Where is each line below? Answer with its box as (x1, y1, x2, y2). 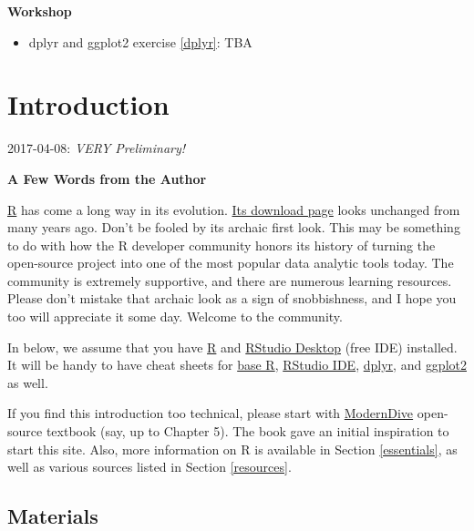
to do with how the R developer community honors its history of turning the (7, 235, 436, 254)
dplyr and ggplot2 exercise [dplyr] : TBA (28, 32, 252, 51)
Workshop (7, 2, 72, 20)
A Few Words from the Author (7, 168, 207, 188)
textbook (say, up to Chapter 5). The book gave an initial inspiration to (46, 422, 449, 441)
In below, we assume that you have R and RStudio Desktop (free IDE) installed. (7, 337, 458, 356)
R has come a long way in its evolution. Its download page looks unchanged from (7, 199, 460, 219)
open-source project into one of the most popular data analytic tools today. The (7, 253, 454, 272)
